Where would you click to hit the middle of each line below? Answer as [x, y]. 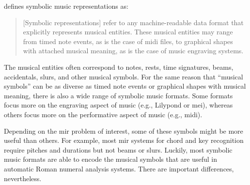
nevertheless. [23, 178]
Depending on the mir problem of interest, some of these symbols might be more [124, 131]
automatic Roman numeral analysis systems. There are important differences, [119, 168]
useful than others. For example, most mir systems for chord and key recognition [124, 140]
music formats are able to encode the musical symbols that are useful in [110, 159]
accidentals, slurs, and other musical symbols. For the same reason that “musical [124, 76]
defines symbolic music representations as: [66, 6]
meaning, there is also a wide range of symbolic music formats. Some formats [118, 95]
